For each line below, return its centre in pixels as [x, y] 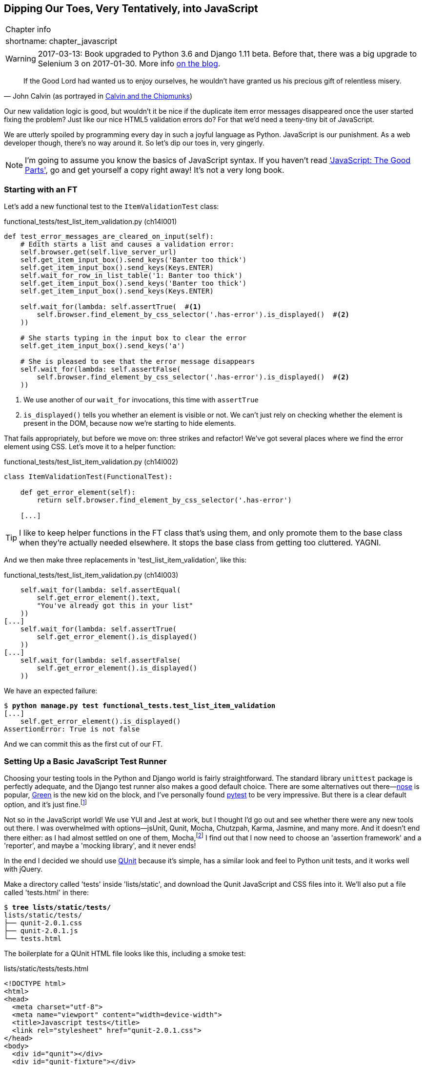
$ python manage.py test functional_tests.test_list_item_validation [140, 706]
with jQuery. [23, 869]
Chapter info [28, 30]
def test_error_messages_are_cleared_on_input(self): [109, 237]
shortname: [26, 41]
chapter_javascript [83, 41]
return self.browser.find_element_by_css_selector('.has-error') [164, 500]
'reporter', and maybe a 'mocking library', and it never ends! [100, 846]
